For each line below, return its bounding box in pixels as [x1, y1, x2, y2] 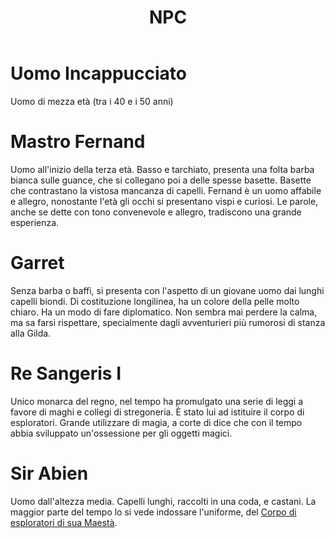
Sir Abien [10, 462, 89, 485]
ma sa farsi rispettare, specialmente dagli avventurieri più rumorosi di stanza [10, 316, 326, 328]
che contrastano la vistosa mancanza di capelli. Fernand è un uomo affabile [10, 184, 322, 196]
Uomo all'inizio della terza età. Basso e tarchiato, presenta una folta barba [10, 163, 315, 175]
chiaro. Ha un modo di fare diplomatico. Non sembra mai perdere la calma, [10, 306, 318, 318]
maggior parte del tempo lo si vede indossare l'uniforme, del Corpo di [10, 506, 297, 518]
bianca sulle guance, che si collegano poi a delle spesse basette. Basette [10, 174, 312, 186]
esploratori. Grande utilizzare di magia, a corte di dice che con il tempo [10, 416, 303, 428]
